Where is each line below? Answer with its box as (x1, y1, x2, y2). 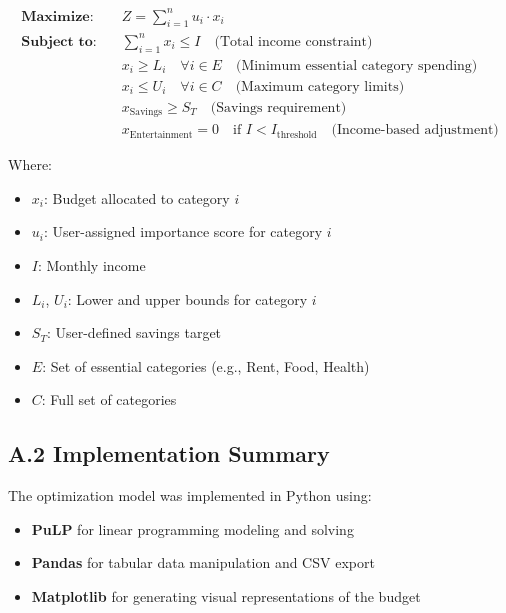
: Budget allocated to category (43, 187, 230, 208)
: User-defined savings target (46, 322, 222, 343)
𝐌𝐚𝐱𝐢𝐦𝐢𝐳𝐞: (21, 9, 94, 24)
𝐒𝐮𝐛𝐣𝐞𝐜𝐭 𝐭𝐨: (21, 34, 97, 49)
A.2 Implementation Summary (8, 438, 330, 469)
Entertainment (129, 129, 193, 140)
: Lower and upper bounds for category (67, 288, 308, 309)
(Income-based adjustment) (331, 123, 499, 138)
